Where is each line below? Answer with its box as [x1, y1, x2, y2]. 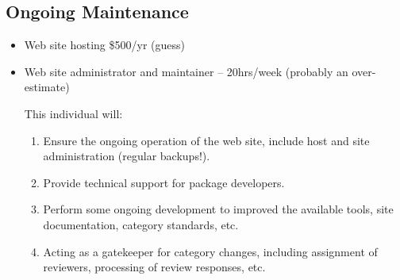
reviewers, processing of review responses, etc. [43, 259, 266, 275]
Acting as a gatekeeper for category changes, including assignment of [43, 243, 378, 259]
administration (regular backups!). [43, 148, 210, 164]
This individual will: [24, 105, 123, 121]
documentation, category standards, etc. [43, 216, 239, 232]
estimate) [24, 79, 70, 95]
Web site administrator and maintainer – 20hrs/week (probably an [24, 63, 348, 79]
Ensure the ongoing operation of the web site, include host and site [43, 132, 370, 148]
